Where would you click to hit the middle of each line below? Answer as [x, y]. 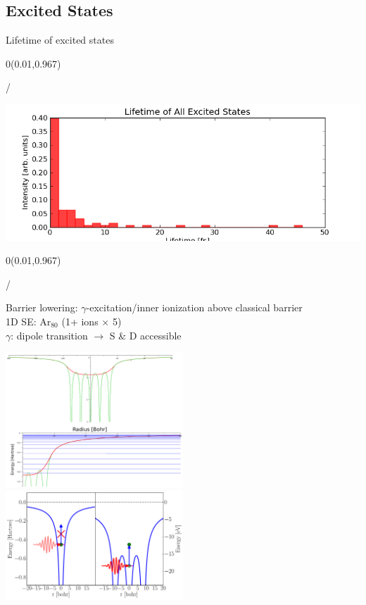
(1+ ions [80, 321]
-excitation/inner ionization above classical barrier [194, 307]
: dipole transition [49, 335]
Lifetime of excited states [60, 40]
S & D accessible [145, 335]
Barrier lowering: [42, 307]
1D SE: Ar [29, 321]
